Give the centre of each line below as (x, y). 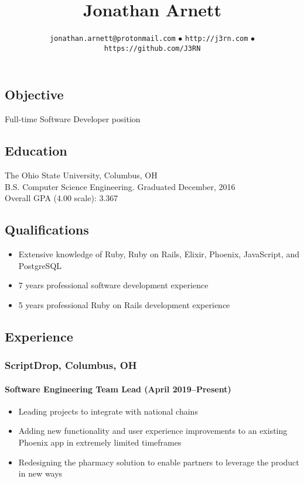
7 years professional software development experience (113, 285)
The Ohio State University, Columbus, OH (81, 175)
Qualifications (47, 230)
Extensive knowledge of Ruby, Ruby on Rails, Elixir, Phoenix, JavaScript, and (159, 254)
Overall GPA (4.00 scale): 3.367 (62, 198)
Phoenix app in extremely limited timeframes (100, 442)
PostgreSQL (40, 265)
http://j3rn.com (217, 39)
